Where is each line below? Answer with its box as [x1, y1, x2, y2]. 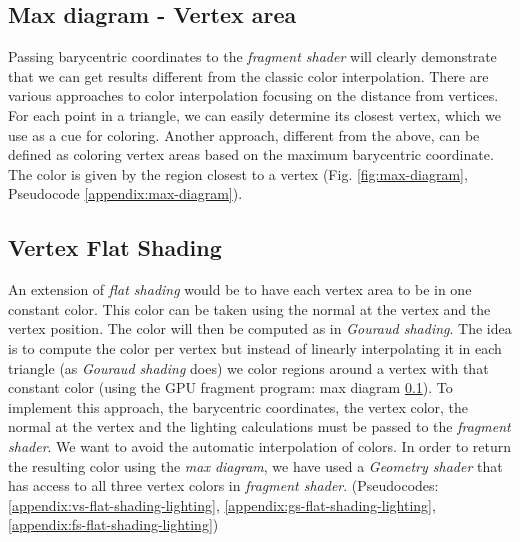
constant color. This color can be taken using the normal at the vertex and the [8, 298, 491, 319]
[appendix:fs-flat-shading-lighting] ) [8, 514, 219, 535]
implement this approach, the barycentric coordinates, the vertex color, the [8, 396, 469, 417]
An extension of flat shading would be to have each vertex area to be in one [8, 279, 472, 300]
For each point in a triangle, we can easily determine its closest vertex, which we [8, 104, 501, 125]
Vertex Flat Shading [8, 232, 222, 263]
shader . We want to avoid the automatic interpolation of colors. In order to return [8, 435, 512, 456]
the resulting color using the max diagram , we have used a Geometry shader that [8, 455, 503, 476]
